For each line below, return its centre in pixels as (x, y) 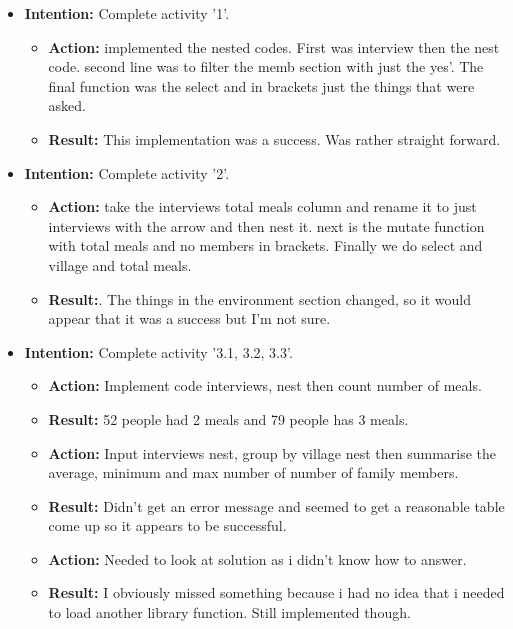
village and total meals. (120, 264)
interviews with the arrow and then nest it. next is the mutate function (266, 225)
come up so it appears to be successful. (167, 525)
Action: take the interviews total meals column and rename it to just (262, 206)
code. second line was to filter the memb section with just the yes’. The (266, 66)
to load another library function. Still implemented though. (229, 612)
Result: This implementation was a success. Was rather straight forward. (274, 138)
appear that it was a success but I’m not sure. (189, 318)
